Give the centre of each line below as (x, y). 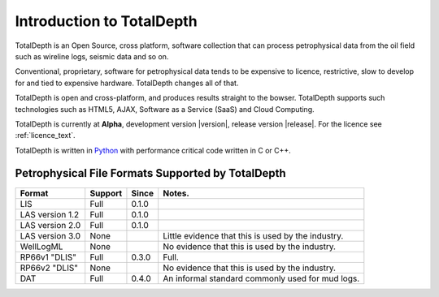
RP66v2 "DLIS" (49, 268)
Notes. (176, 193)
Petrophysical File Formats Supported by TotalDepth (150, 173)
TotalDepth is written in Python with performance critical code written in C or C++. (153, 150)
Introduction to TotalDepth (106, 21)
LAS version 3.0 (50, 235)
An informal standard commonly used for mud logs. (261, 278)
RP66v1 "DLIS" (48, 257)
